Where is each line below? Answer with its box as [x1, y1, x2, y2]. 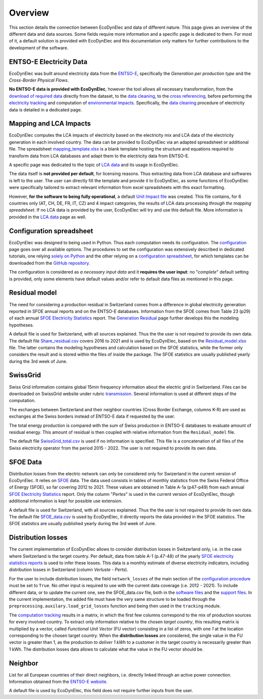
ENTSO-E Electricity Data [9, 58, 88, 66]
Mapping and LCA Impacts [9, 120, 91, 128]
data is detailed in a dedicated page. [9, 106, 82, 112]
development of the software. [9, 44, 69, 51]
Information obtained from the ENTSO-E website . [9, 679, 108, 685]
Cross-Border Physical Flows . [9, 77, 69, 83]
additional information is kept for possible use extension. [9, 498, 123, 504]
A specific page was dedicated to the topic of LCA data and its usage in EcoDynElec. [9, 162, 179, 168]
